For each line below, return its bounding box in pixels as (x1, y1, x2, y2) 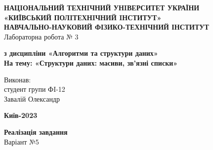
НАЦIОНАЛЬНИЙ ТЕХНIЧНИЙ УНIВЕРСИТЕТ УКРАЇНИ (4, 2, 200, 12)
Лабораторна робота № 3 (4, 31, 79, 41)
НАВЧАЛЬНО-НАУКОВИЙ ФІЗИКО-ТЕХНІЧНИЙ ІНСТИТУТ (4, 22, 209, 32)
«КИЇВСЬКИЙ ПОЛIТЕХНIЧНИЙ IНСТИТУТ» (4, 12, 162, 22)
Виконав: (4, 74, 31, 84)
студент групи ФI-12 (4, 84, 65, 94)
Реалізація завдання (4, 126, 68, 137)
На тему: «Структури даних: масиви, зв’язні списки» (4, 57, 178, 68)
